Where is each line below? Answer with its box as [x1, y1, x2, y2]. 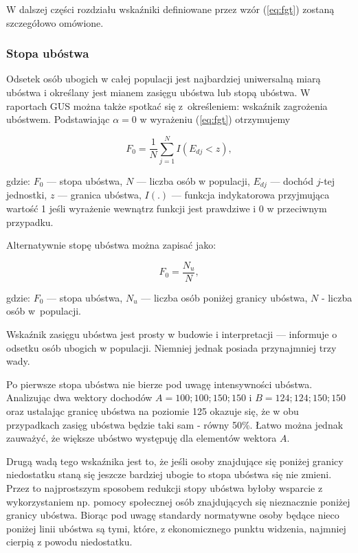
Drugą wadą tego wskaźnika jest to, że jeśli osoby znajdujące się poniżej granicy [6, 453, 344, 468]
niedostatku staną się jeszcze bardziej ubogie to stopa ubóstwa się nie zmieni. [6, 467, 332, 482]
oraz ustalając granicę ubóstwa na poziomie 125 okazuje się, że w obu [6, 403, 299, 418]
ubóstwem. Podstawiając [6, 112, 110, 126]
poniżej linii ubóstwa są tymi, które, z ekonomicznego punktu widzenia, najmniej [6, 521, 346, 535]
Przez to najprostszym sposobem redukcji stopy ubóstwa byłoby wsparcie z [6, 480, 323, 495]
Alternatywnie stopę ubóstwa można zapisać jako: [6, 238, 216, 252]
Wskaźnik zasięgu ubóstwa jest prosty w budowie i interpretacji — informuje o [6, 326, 337, 341]
